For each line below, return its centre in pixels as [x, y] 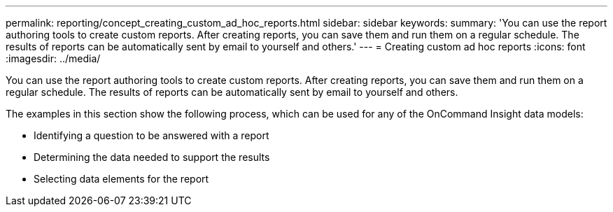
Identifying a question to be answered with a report [152, 135]
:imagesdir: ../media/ [53, 58]
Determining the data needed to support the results [152, 157]
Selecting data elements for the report [121, 179]
